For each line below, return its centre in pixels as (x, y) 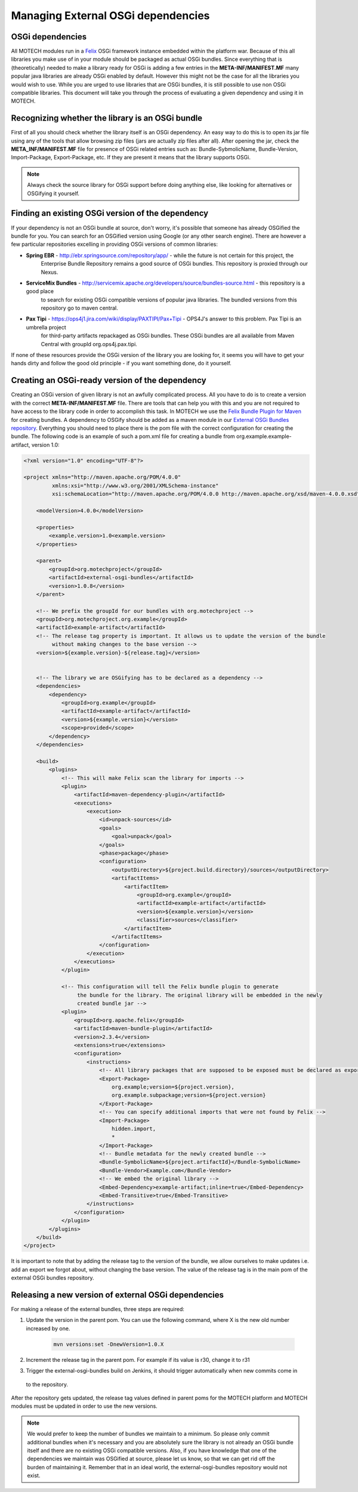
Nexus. (50, 272)
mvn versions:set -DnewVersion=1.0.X (109, 1344)
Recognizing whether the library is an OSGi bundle (107, 118)
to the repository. (47, 1384)
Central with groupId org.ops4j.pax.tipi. (89, 344)
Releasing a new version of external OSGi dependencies (117, 1295)
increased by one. (48, 1328)
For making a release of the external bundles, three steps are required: (98, 1309)
